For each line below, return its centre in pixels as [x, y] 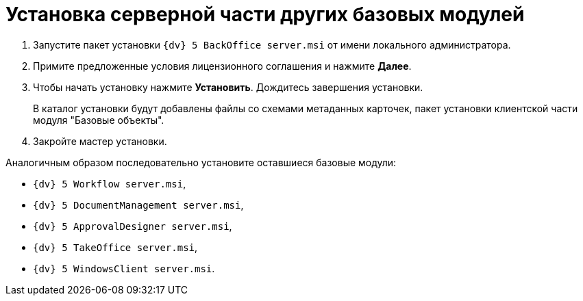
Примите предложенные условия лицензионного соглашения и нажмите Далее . [222, 66]
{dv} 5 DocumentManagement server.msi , [138, 205]
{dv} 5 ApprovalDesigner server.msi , [133, 226]
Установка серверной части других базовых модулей [265, 14]
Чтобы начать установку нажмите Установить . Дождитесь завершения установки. [228, 87]
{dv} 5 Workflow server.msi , [110, 183]
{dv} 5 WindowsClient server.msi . [124, 268]
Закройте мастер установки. [100, 141]
